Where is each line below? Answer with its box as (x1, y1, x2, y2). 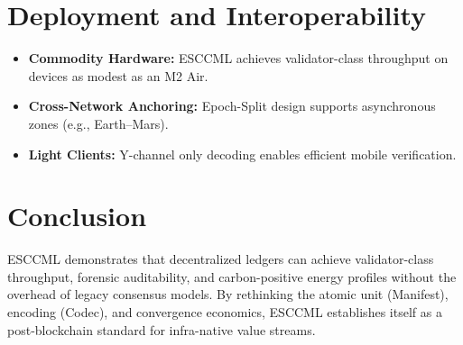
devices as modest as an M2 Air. (28, 66, 208, 85)
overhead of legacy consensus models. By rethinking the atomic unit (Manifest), (7, 285, 449, 304)
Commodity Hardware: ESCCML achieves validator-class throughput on (28, 49, 449, 68)
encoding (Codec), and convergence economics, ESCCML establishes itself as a (7, 303, 442, 321)
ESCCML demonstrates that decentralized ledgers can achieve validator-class (7, 250, 434, 268)
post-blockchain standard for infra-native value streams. (7, 320, 316, 339)
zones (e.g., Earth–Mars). (28, 113, 169, 132)
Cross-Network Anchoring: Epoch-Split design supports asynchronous (28, 96, 436, 115)
